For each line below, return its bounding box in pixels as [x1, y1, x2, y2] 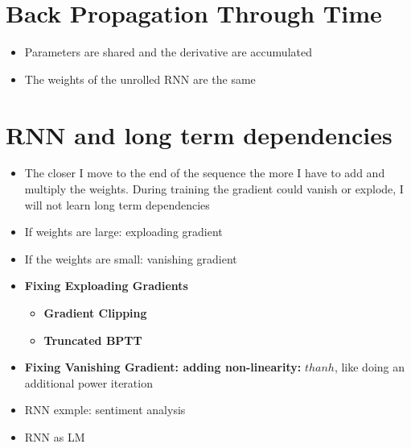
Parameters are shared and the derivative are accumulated [24, 44, 312, 60]
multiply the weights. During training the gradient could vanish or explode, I [24, 180, 404, 197]
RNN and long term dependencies [6, 118, 393, 151]
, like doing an [334, 359, 405, 375]
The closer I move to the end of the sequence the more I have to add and [24, 164, 385, 181]
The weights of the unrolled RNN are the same [24, 70, 256, 87]
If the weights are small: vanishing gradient [24, 250, 237, 267]
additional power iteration [24, 374, 153, 391]
